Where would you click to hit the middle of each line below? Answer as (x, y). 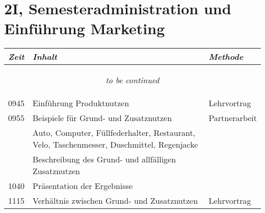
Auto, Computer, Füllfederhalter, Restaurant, (114, 133)
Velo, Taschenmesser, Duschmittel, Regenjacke (115, 145)
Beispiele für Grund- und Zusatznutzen (102, 118)
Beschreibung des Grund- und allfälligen (104, 159)
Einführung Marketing (85, 28)
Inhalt (45, 57)
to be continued (132, 80)
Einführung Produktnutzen (81, 103)
